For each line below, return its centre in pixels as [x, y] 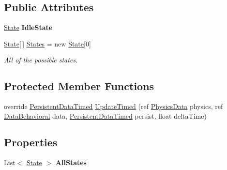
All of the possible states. [41, 60]
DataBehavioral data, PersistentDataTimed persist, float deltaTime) [105, 116]
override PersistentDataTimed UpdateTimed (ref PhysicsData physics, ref [113, 106]
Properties [31, 142]
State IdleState [28, 27]
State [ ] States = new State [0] [47, 43]
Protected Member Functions [79, 86]
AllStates [71, 162]
